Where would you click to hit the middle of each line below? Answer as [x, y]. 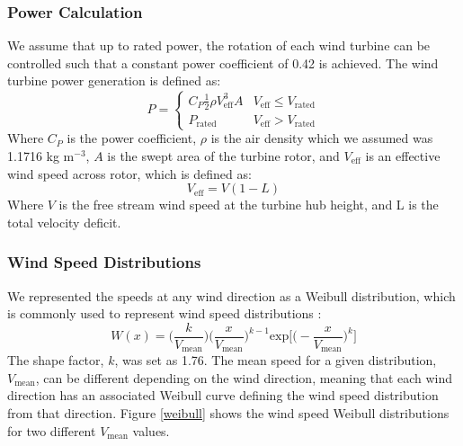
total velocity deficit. [64, 222]
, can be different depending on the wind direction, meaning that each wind [244, 377]
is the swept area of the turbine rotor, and [223, 155]
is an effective [403, 155]
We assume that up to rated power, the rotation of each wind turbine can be [219, 45]
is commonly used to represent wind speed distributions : [165, 313]
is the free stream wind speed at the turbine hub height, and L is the [249, 205]
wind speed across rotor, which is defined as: [129, 173]
